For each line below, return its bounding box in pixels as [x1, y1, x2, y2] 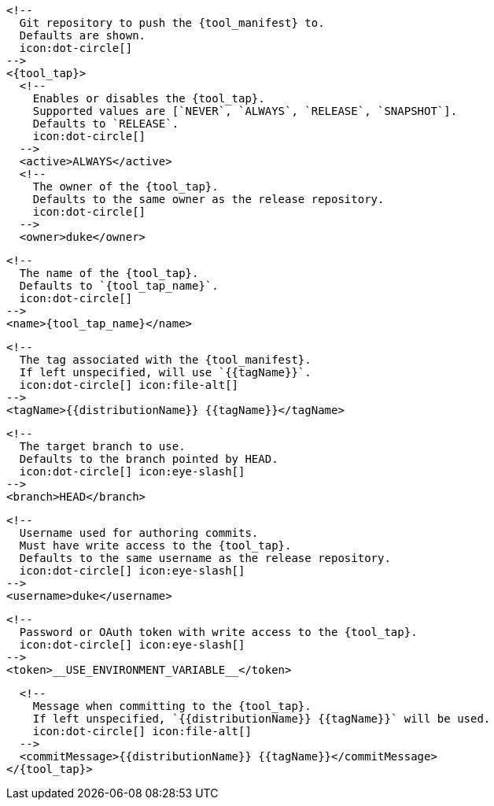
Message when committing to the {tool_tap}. [32, 700, 312, 712]
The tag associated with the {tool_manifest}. [19, 353, 312, 366]
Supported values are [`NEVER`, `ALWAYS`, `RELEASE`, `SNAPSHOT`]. [32, 105, 458, 117]
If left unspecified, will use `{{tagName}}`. [19, 366, 312, 379]
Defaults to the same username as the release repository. [19, 552, 391, 564]
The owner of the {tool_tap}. [32, 180, 219, 193]
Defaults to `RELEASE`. [32, 117, 179, 130]
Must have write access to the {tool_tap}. [19, 539, 292, 552]
